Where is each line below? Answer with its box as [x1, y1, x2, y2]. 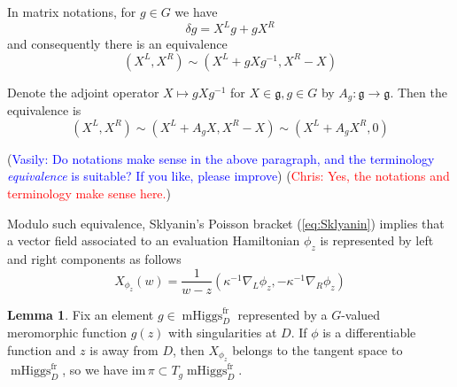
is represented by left [320, 231, 434, 250]
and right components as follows [7, 249, 182, 267]
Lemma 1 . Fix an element [7, 305, 154, 323]
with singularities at [168, 323, 277, 342]
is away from [89, 340, 159, 359]
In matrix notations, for [7, 3, 136, 20]
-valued [341, 305, 381, 323]
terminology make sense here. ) [7, 183, 171, 202]
